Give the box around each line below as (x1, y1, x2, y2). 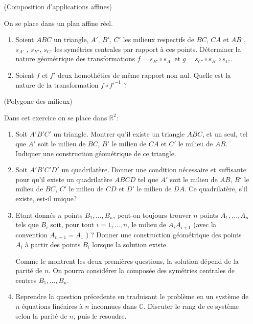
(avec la (193, 219, 217, 230)
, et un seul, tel (202, 129, 248, 139)
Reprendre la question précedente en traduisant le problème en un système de (15, 291, 249, 301)
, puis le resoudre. (73, 310, 127, 321)
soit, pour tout (50, 219, 94, 230)
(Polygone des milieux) (4, 96, 72, 106)
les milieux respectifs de (123, 34, 194, 45)
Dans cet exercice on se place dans (4, 112, 107, 122)
